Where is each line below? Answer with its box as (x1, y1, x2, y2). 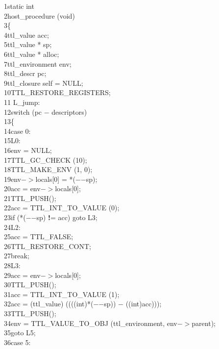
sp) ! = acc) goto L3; (36, 212, 97, 223)
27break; (4, 250, 29, 261)
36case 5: (4, 337, 31, 347)
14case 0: (4, 125, 31, 136)
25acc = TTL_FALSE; (4, 231, 73, 242)
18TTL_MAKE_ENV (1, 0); (4, 164, 93, 174)
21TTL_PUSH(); (4, 193, 56, 203)
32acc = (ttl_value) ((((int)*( (4, 299, 94, 309)
